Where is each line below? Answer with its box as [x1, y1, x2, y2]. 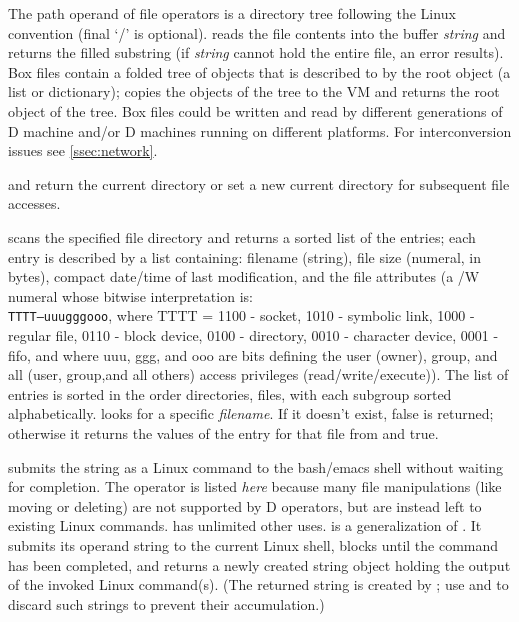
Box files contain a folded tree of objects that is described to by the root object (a [8, 61, 511, 82]
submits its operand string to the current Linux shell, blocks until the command [8, 534, 499, 555]
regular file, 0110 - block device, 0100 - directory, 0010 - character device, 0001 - [8, 324, 499, 345]
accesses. [8, 193, 61, 214]
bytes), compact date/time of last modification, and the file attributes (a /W [8, 266, 480, 287]
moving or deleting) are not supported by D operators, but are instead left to [8, 495, 482, 516]
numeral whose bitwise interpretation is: [8, 285, 253, 306]
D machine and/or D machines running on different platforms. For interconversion [8, 120, 512, 141]
